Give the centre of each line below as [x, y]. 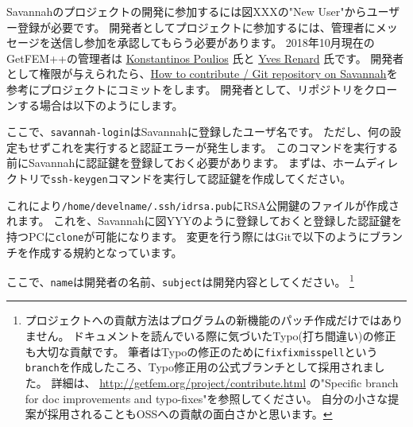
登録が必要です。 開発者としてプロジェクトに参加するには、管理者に [196, 27]
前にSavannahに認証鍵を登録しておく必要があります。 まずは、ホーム [186, 163]
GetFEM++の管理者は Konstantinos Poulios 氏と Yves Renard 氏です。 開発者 [205, 58]
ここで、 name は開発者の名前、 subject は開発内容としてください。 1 [180, 280]
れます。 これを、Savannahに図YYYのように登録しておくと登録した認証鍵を [205, 221]
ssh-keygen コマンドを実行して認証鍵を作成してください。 [201, 178]
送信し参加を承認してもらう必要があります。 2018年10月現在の [212, 43]
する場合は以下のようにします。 [100, 105]
